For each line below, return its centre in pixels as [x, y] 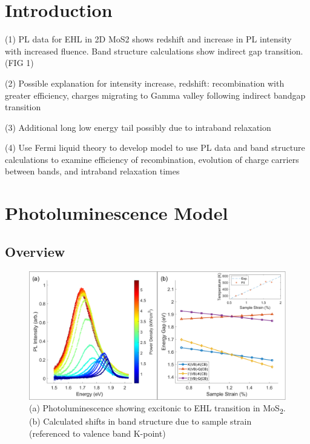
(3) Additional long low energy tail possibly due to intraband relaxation [138, 127]
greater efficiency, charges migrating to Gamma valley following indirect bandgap [155, 95]
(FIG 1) [19, 63]
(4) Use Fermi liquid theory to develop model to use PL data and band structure [155, 147]
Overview [35, 251]
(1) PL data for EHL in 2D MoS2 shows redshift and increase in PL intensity [148, 39]
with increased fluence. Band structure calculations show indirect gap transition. [154, 51]
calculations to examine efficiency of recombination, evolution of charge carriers [152, 159]
